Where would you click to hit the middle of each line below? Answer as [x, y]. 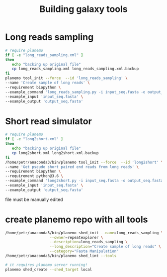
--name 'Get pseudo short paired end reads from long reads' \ [72, 167]
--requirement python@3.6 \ [34, 176]
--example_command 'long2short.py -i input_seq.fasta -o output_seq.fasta [84, 181]
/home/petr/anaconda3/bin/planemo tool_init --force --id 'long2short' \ [84, 162]
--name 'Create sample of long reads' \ [48, 83]
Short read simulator [48, 121]
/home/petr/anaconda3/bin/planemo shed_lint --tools [61, 256]
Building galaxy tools [83, 9]
